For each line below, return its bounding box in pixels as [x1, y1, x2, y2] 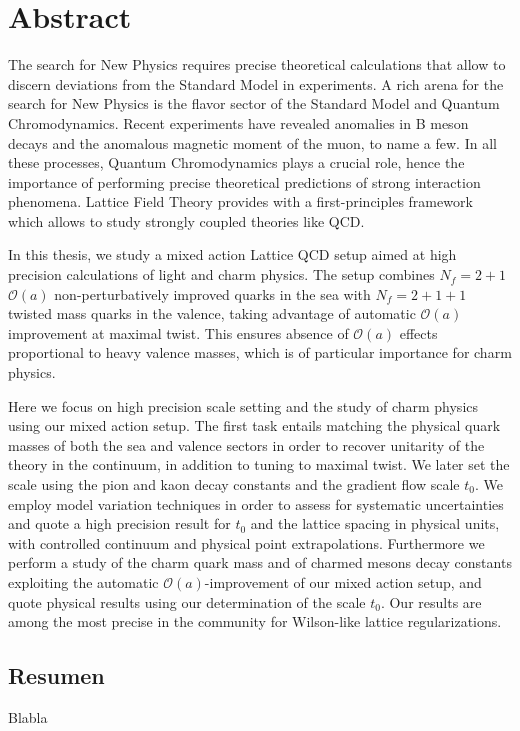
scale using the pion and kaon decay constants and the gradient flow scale [8, 474, 460, 494]
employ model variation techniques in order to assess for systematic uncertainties [8, 493, 504, 514]
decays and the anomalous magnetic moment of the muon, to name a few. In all [8, 132, 497, 153]
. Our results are [380, 591, 482, 612]
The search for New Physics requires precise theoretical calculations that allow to [8, 54, 506, 75]
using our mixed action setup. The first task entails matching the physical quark [8, 415, 501, 436]
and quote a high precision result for [8, 513, 231, 534]
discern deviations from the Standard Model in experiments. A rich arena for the [8, 73, 504, 94]
